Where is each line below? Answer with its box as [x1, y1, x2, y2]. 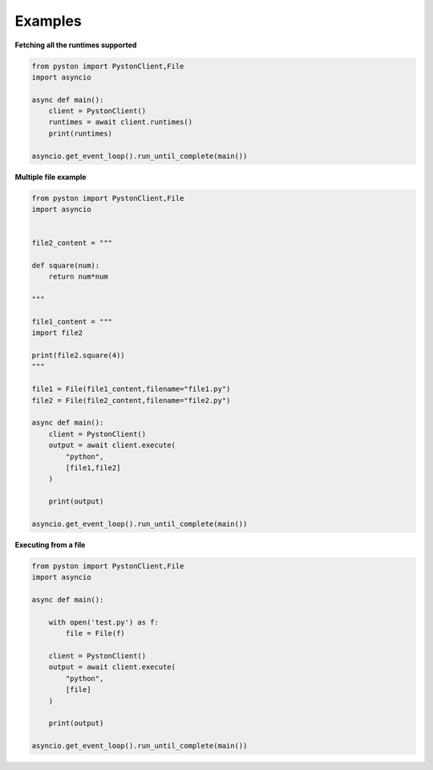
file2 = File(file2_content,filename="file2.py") [31, 396, 231, 405]
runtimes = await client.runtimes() [48, 117, 192, 127]
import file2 [31, 328, 83, 337]
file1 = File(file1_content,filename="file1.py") [31, 385, 231, 393]
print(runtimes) [48, 128, 112, 138]
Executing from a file [14, 540, 86, 549]
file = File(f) [65, 629, 126, 638]
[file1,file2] [65, 463, 121, 472]
